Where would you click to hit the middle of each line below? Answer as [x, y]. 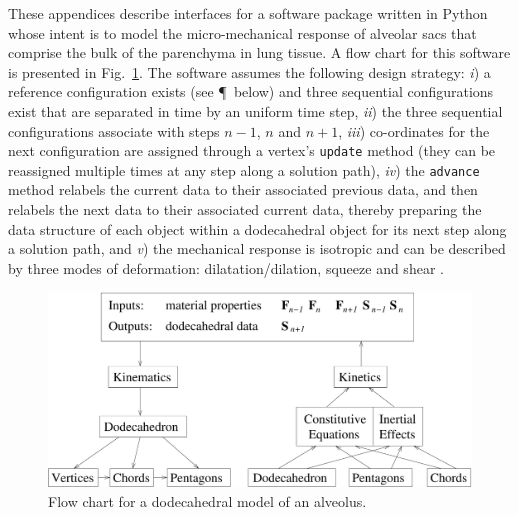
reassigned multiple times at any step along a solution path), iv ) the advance [244, 169]
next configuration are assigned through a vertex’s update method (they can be [252, 150]
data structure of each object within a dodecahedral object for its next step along [257, 228]
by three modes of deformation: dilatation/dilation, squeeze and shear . [226, 267]
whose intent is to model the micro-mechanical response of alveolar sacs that [242, 32]
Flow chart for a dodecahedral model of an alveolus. [207, 501]
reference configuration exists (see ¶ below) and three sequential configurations [251, 91]
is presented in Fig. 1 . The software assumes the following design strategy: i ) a [249, 71]
